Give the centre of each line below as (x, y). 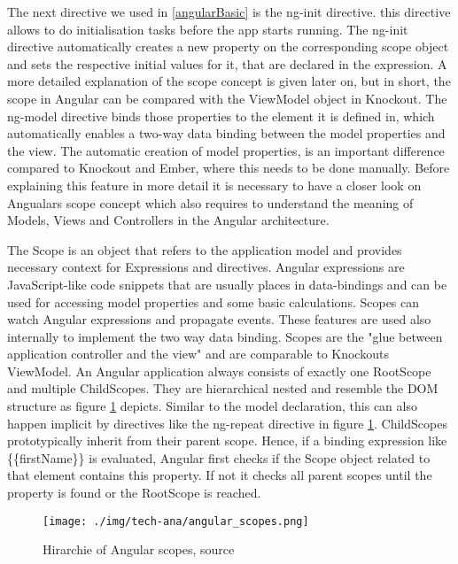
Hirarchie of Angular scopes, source (139, 549)
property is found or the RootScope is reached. (134, 493)
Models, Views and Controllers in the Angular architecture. (168, 220)
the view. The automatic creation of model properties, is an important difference (226, 150)
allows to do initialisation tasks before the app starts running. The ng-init (208, 29)
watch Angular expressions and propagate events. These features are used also (219, 319)
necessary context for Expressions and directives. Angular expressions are (206, 267)
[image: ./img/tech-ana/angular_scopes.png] (176, 521)
